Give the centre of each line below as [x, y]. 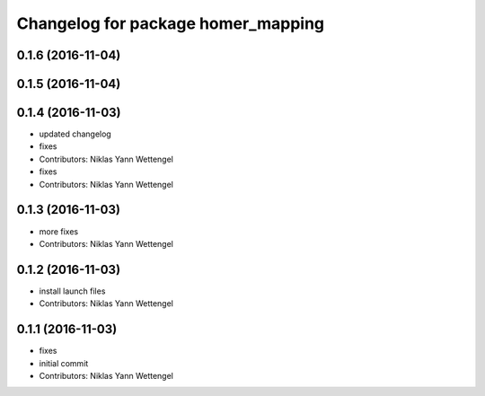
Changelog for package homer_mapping [171, 23]
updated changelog [75, 134]
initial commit [64, 363]
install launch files [72, 291]
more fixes [59, 231]
